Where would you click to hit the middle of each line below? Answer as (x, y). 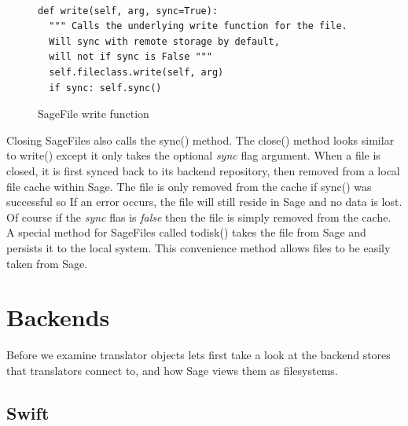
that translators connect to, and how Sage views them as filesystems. (172, 370)
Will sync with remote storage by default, (164, 41)
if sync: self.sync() (105, 88)
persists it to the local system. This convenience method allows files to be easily (198, 247)
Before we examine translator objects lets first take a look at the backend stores (198, 355)
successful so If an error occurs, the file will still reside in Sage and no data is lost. (204, 202)
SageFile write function (94, 114)
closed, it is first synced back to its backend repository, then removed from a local (203, 170)
